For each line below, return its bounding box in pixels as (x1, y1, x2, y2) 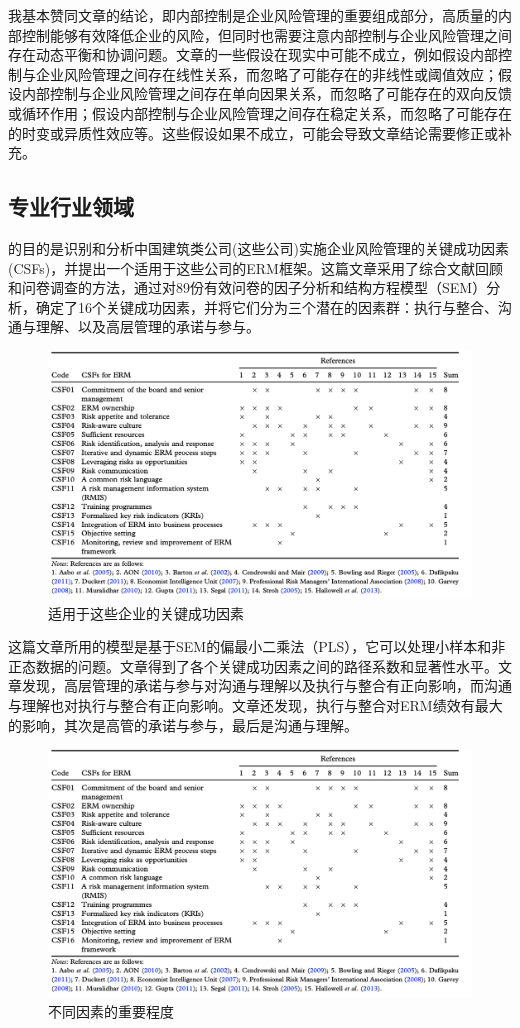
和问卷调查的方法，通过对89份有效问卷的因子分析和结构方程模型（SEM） (8, 277, 487, 298)
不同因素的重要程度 (48, 1000, 174, 1021)
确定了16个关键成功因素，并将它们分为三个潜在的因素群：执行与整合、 (35, 296, 498, 317)
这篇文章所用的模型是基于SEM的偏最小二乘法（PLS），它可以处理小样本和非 (8, 636, 506, 657)
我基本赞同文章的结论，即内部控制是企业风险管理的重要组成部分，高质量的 (8, 5, 498, 25)
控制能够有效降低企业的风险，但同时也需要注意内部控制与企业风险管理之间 (21, 24, 512, 45)
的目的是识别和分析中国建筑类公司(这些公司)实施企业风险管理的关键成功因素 (8, 237, 509, 258)
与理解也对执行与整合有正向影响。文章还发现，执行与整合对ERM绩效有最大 (8, 694, 503, 715)
